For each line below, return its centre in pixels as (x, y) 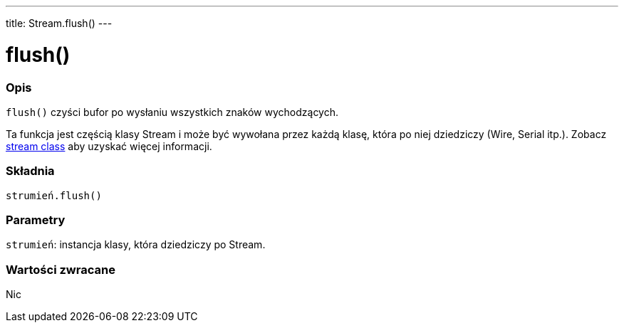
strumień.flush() (54, 195)
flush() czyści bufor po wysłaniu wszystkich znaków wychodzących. (172, 112)
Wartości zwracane (61, 269)
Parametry (36, 220)
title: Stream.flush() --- (59, 23)
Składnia (30, 171)
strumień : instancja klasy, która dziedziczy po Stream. (136, 245)
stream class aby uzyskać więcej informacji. (109, 146)
